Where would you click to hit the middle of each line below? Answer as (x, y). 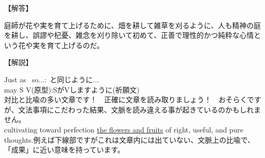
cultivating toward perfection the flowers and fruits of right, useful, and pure (124, 129)
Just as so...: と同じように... (52, 79)
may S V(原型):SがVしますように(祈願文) (72, 89)
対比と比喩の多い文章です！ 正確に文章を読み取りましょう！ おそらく (126, 99)
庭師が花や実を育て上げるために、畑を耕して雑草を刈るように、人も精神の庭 (132, 25)
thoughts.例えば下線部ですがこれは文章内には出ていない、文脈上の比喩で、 (129, 139)
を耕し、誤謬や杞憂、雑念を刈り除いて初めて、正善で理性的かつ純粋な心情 (129, 35)
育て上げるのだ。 (75, 45)
